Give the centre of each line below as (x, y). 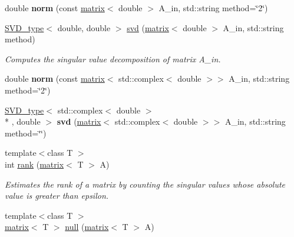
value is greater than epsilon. (57, 196)
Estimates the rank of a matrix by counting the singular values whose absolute (145, 184)
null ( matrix (87, 227)
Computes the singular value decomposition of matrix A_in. (113, 59)
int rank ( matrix (34, 164)
